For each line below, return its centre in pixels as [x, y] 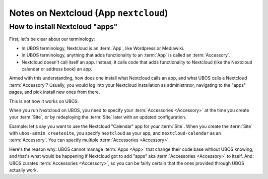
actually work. [24, 170]
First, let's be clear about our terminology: [52, 39]
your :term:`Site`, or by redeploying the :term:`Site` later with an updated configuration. [98, 117]
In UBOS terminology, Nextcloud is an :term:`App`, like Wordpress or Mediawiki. [103, 48]
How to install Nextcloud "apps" [63, 27]
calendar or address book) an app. [57, 69]
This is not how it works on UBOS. [44, 101]
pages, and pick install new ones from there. [55, 92]
